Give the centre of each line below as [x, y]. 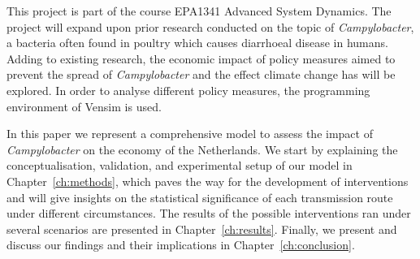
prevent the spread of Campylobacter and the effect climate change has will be [201, 74]
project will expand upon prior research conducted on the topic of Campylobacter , [210, 26]
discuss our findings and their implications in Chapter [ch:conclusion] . [181, 245]
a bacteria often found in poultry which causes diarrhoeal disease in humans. [197, 43]
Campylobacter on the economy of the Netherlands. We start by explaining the [202, 149]
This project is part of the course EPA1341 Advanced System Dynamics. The [199, 11]
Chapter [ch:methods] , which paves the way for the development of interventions [208, 181]
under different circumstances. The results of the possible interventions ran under [209, 213]
